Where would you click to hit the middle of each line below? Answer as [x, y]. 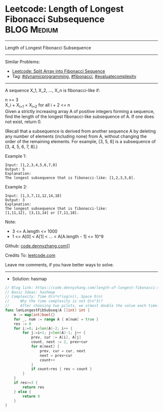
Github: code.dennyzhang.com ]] [38, 246]
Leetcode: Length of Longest [64, 9]
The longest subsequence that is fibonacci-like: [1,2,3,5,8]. [70, 178]
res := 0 [23, 324]
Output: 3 [15, 200]
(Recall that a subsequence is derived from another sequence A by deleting [81, 131]
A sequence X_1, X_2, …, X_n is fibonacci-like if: [53, 90]
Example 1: [16, 156]
